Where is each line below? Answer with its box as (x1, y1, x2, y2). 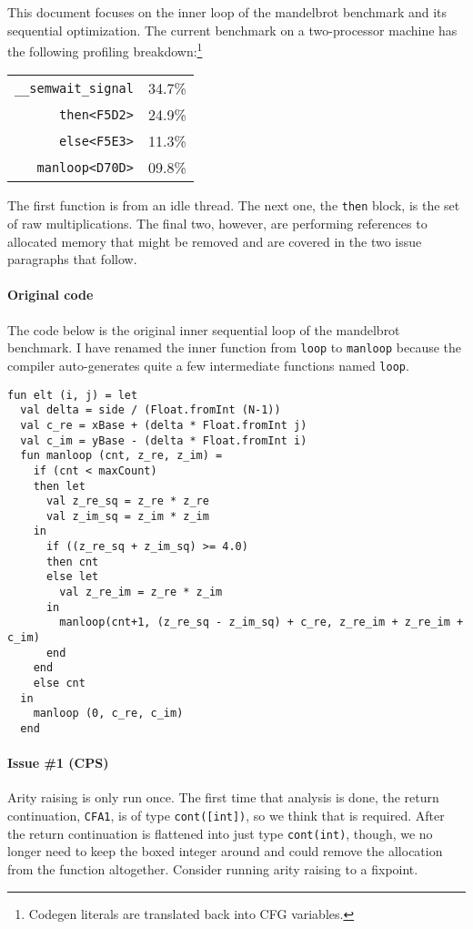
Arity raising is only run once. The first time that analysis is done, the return (7, 788, 439, 807)
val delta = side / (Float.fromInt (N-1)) (20, 403, 281, 417)
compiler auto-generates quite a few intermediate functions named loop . (7, 355, 409, 374)
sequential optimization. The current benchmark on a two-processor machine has (7, 20, 458, 39)
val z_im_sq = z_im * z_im (45, 509, 209, 523)
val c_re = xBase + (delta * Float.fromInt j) (20, 418, 307, 432)
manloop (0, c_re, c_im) (33, 707, 184, 720)
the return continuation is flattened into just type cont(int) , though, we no (7, 823, 433, 842)
